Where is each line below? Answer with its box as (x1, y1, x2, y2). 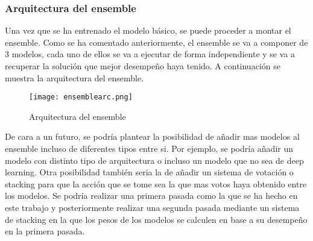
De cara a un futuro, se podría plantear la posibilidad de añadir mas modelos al (5, 130, 300, 143)
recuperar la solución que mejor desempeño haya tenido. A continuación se (5, 60, 280, 72)
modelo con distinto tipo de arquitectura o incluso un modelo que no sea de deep (5, 154, 304, 166)
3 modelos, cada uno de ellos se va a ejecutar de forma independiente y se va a (5, 48, 295, 60)
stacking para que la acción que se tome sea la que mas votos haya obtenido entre (5, 177, 307, 190)
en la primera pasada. (5, 225, 85, 237)
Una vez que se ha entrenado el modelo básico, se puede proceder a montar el (5, 24, 291, 37)
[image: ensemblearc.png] (29, 93, 133, 102)
